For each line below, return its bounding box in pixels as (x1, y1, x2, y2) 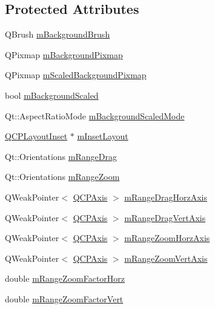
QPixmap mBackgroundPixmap (5, 48, 123, 61)
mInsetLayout (77, 130, 128, 142)
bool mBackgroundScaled (5, 88, 99, 101)
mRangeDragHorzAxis (124, 190, 207, 203)
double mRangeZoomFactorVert (5, 292, 124, 305)
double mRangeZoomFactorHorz (5, 272, 125, 285)
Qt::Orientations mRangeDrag (5, 150, 117, 162)
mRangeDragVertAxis (124, 211, 206, 224)
